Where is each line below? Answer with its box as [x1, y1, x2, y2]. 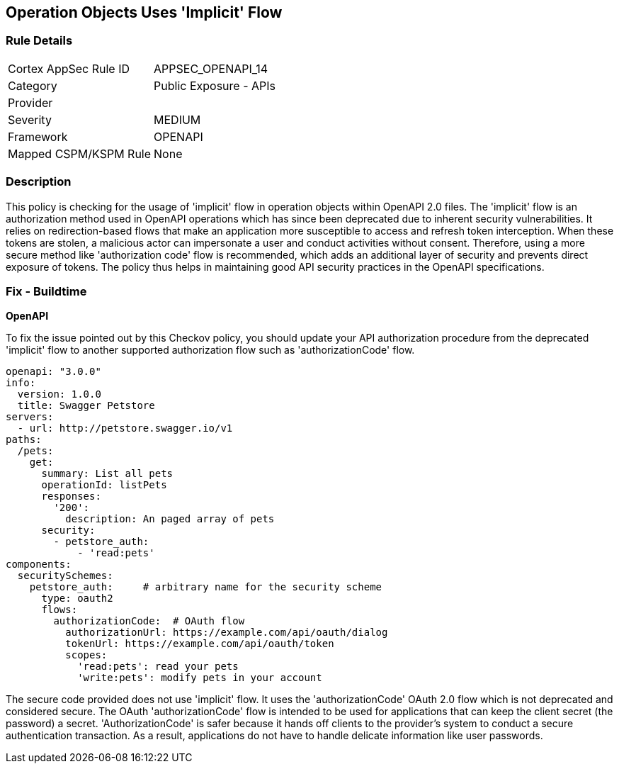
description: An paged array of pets [65, 513, 275, 525]
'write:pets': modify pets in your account [77, 672, 322, 684]
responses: [41, 490, 101, 503]
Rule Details [6, 33, 73, 48]
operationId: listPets [41, 479, 167, 491]
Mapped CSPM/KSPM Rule [8, 146, 152, 161]
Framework [8, 129, 68, 144]
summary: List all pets [41, 468, 174, 480]
